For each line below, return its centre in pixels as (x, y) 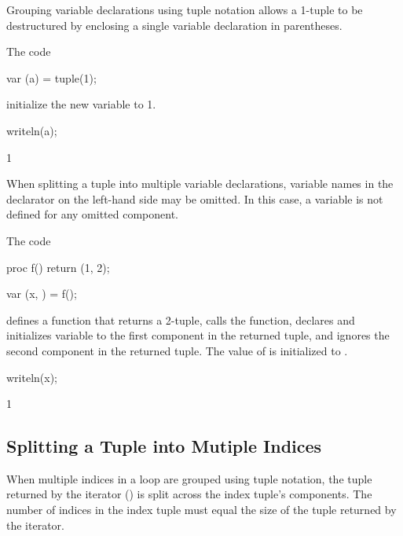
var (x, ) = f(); (42, 294)
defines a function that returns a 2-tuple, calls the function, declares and (181, 319)
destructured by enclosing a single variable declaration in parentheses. (174, 25)
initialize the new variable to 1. (81, 104)
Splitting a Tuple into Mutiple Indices (164, 446)
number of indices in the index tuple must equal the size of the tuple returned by (201, 510)
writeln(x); (32, 377)
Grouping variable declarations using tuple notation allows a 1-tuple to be (185, 9)
